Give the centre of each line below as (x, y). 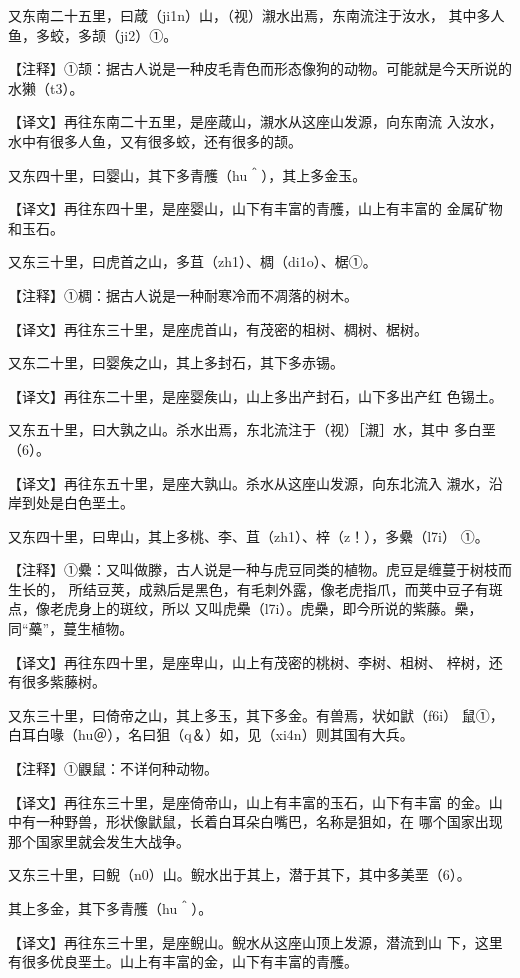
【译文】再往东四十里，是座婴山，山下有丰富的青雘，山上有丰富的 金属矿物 (255, 208)
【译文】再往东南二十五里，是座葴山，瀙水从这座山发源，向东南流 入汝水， (255, 121)
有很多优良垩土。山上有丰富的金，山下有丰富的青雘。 (183, 961)
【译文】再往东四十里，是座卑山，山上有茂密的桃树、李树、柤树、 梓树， (248, 661)
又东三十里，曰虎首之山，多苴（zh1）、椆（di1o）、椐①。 (192, 261)
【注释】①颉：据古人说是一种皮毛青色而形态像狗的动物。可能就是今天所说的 (260, 68)
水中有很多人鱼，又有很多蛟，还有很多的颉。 (155, 140)
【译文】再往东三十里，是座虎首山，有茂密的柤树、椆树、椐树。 (218, 328)
